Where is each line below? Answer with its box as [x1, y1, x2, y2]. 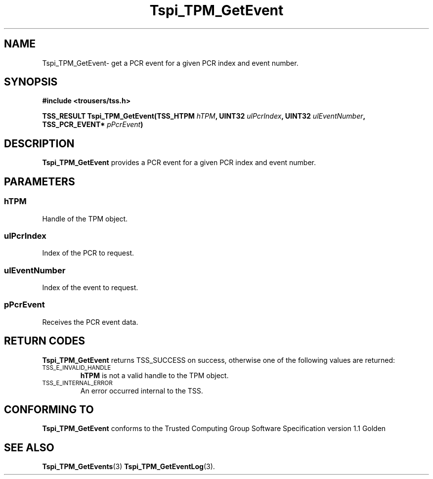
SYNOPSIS [4, 76, 58, 88]
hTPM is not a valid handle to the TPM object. [80, 371, 229, 380]
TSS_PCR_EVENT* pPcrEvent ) [42, 120, 143, 129]
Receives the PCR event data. [42, 317, 138, 326]
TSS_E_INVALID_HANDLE [42, 364, 111, 371]
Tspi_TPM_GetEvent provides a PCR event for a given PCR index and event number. [42, 158, 316, 167]
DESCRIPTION [4, 137, 75, 150]
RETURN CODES [4, 335, 86, 348]
